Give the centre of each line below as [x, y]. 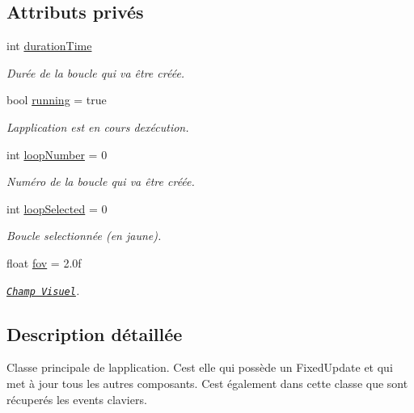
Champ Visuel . [43, 290]
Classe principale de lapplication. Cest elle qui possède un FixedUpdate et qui [200, 367]
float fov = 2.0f [44, 262]
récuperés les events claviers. [77, 399]
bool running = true [57, 100]
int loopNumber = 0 [57, 154]
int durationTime [49, 46]
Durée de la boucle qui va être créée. [96, 72]
